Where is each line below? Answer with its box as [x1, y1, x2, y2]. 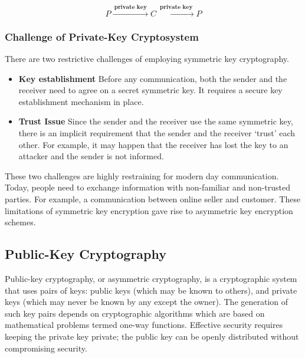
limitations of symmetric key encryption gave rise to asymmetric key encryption [5, 204, 293, 216]
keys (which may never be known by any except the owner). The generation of [5, 295, 288, 308]
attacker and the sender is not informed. [18, 150, 164, 162]
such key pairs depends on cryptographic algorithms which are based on [5, 307, 265, 319]
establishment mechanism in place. [18, 95, 144, 107]
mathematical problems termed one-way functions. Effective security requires [5, 318, 283, 331]
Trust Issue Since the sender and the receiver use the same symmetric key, [18, 115, 293, 127]
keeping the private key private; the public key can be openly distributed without [5, 330, 299, 342]
